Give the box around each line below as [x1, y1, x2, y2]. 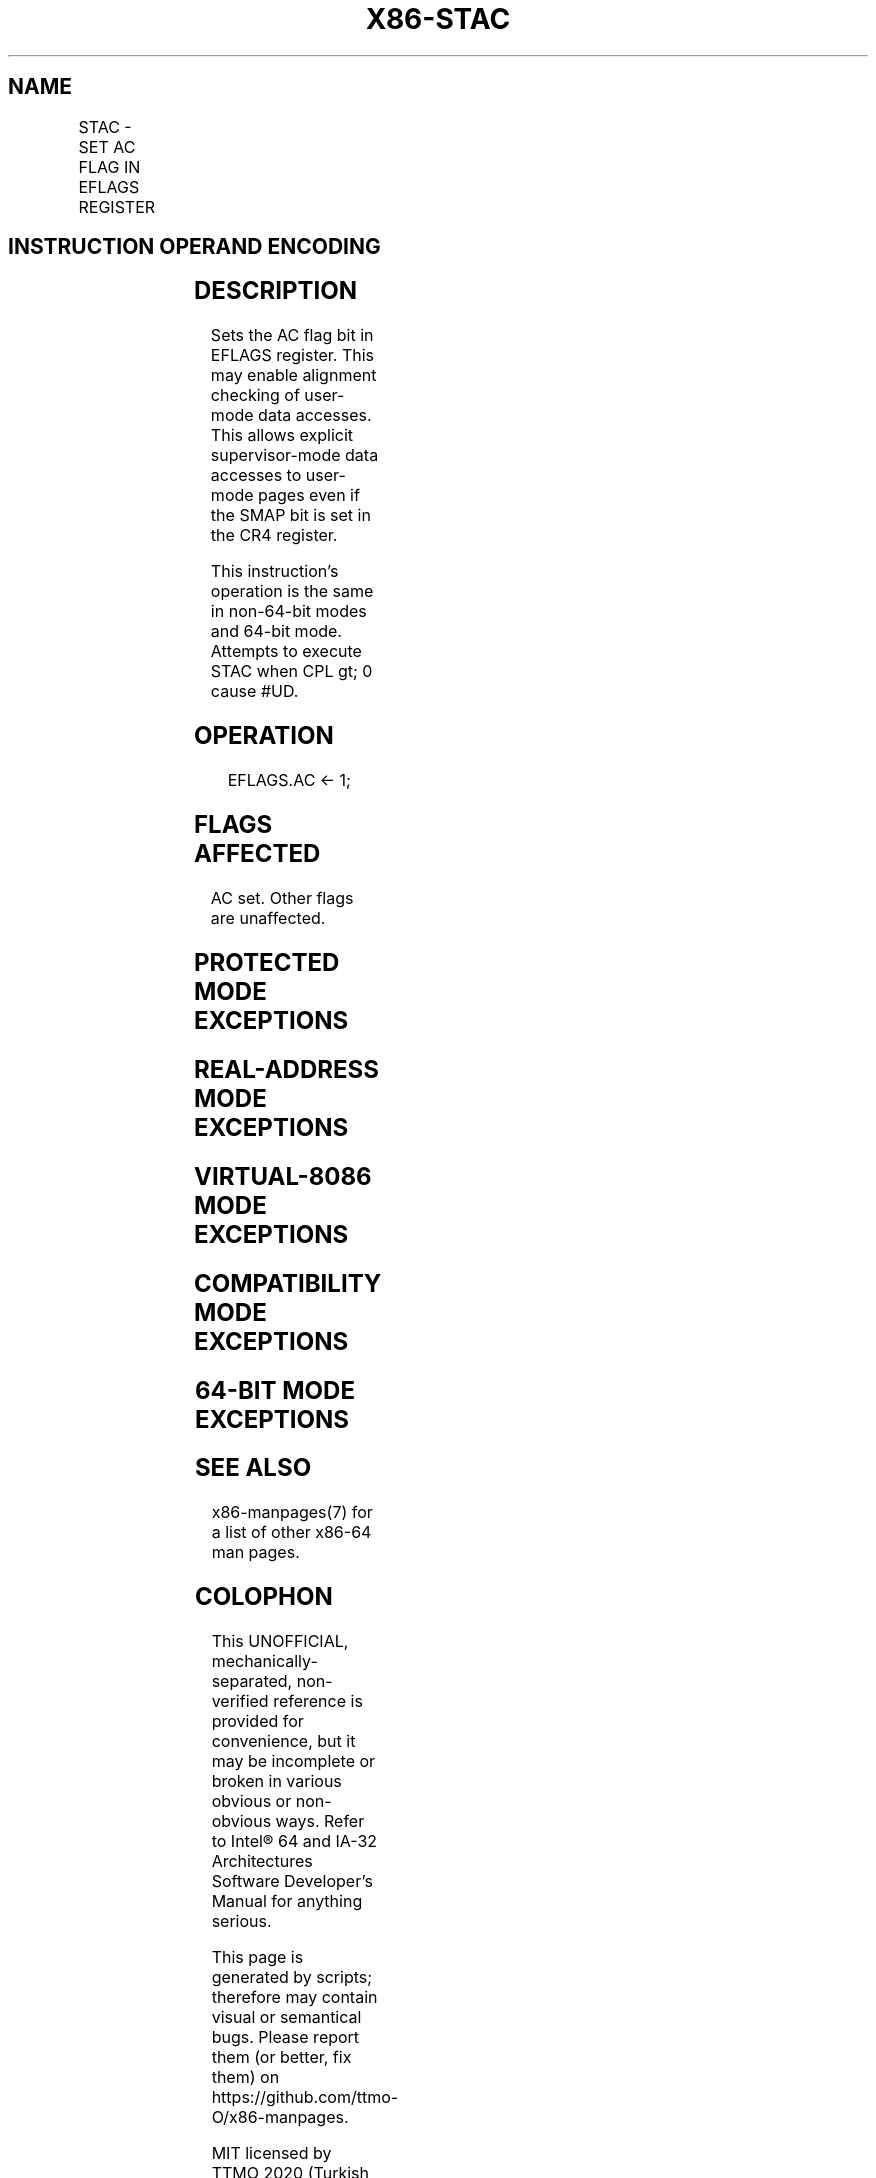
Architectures [211, 1851, 313, 1872]
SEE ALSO [194, 1453, 312, 1483]
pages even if [258, 485, 360, 506]
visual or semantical [211, 2007, 362, 2028]
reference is [273, 1691, 363, 1712]
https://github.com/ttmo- [211, 2087, 399, 2108]
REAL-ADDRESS [194, 1054, 380, 1084]
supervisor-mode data [210, 445, 379, 466]
